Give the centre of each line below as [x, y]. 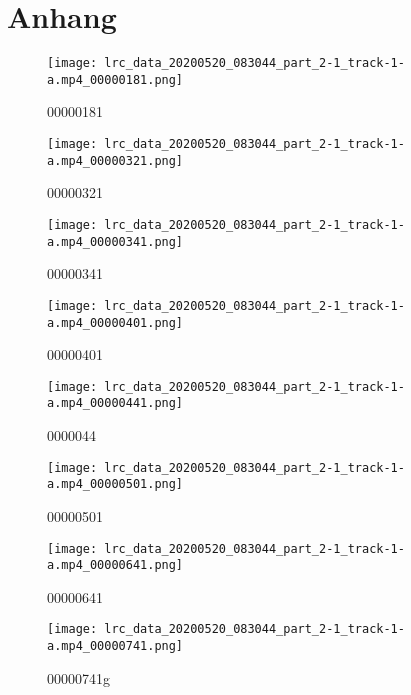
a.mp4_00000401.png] [115, 322]
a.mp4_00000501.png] [115, 484]
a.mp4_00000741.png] [115, 646]
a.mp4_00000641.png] [115, 565]
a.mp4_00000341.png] [115, 241]
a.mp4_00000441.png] [115, 403]
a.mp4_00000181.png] [115, 79]
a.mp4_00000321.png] [115, 160]
